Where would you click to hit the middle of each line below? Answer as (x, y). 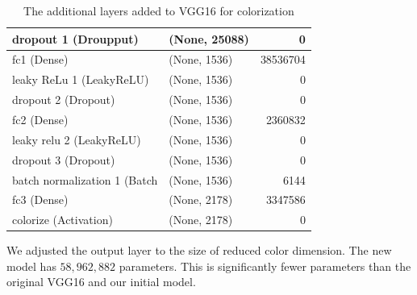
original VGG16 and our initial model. (101, 282)
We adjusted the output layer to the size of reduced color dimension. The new (199, 250)
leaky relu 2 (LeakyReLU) (77, 139)
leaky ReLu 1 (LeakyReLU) (81, 79)
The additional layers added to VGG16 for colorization (159, 10)
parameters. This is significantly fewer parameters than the (265, 266)
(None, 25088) (209, 38)
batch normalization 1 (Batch (85, 179)
